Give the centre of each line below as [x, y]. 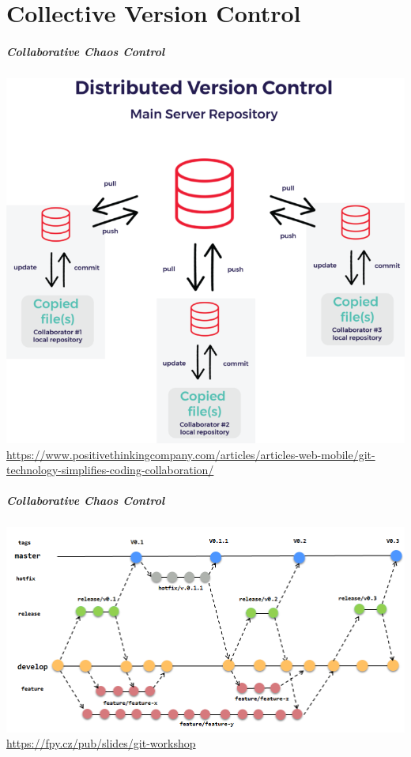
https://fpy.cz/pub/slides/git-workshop [101, 743]
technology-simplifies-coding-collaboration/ [110, 470]
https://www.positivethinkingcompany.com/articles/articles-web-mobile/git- [191, 454]
